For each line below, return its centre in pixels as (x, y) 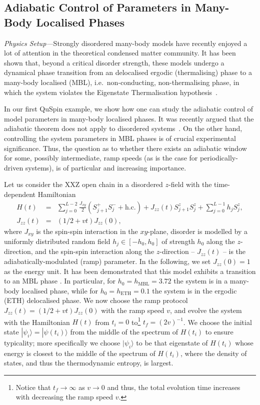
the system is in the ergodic (194, 290)
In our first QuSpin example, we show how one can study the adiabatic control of (129, 109)
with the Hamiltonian (37, 322)
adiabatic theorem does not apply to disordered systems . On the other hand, (123, 128)
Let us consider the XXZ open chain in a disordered (83, 184)
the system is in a (201, 281)
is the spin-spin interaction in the (87, 231)
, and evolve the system (206, 310)
